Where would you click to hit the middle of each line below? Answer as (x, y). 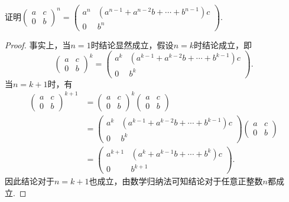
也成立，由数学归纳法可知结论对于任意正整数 (176, 181)
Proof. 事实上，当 (38, 44)
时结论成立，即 (223, 44)
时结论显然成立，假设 (132, 44)
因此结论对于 (30, 181)
